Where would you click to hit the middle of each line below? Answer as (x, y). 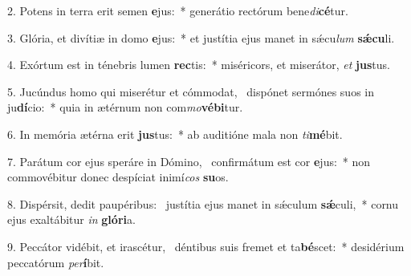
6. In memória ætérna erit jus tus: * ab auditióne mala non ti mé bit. (175, 134)
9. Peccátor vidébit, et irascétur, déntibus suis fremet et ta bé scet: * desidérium (206, 246)
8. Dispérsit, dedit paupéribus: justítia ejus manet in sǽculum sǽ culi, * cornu (203, 203)
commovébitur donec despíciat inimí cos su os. (118, 177)
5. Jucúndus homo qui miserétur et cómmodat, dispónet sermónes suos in (191, 91)
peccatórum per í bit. (56, 262)
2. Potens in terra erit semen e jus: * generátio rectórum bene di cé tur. (178, 10)
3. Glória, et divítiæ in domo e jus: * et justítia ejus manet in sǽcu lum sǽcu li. (201, 37)
